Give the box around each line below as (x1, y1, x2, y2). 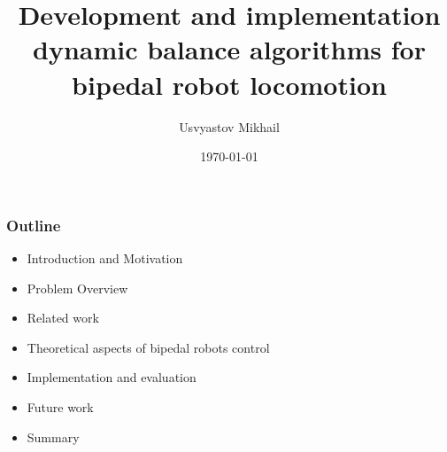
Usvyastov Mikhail (179, 117, 280, 136)
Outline (6, 214, 61, 236)
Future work (27, 397, 94, 416)
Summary (27, 427, 80, 446)
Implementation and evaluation (27, 368, 197, 386)
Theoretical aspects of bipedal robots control (27, 338, 270, 356)
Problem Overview (27, 278, 128, 297)
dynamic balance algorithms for (33, 31, 426, 67)
